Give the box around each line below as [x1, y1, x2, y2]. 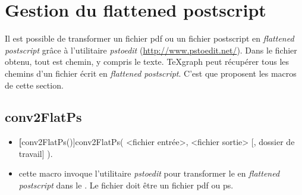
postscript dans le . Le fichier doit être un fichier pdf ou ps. [18, 179, 234, 191]
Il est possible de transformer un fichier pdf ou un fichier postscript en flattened [5, 32, 294, 45]
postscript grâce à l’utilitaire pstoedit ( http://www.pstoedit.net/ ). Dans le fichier [5, 43, 297, 56]
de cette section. [5, 78, 64, 91]
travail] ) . [18, 147, 53, 159]
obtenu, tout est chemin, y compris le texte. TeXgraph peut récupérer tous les [5, 55, 290, 68]
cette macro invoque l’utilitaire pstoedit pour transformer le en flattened [18, 167, 280, 180]
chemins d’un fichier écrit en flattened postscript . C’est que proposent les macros [5, 67, 297, 79]
